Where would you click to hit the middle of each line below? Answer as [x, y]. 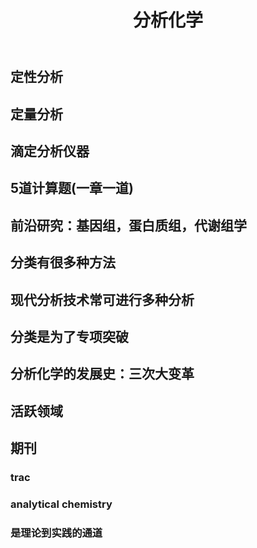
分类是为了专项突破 [69, 336]
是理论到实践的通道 [56, 533]
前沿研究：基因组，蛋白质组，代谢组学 [128, 225]
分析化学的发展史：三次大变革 [102, 374]
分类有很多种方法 [63, 262]
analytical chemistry [61, 504]
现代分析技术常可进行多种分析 [102, 299]
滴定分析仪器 [50, 151]
